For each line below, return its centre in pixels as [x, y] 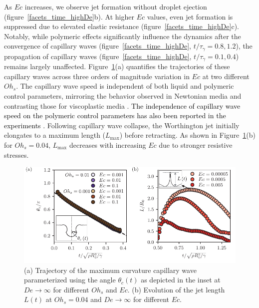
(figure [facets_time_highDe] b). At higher [69, 16]
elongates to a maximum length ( [55, 135]
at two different [226, 76]
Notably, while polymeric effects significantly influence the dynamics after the [123, 36]
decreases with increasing [108, 145]
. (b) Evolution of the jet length [176, 289]
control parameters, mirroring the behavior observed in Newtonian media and [123, 96]
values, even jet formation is [190, 16]
